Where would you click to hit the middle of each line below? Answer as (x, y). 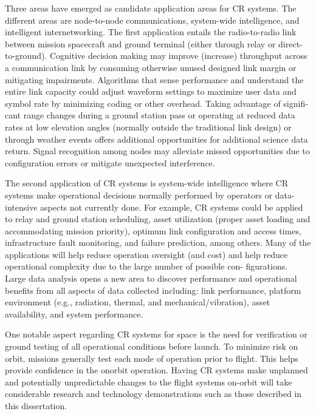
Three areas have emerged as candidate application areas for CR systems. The (151, 8)
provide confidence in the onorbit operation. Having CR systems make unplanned (156, 370)
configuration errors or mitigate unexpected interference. (110, 162)
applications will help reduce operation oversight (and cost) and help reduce (146, 254)
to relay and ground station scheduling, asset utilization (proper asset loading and (158, 219)
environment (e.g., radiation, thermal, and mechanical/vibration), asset (138, 302)
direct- (290, 43)
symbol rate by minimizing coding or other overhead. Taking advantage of (143, 103)
